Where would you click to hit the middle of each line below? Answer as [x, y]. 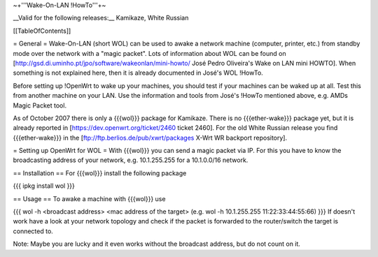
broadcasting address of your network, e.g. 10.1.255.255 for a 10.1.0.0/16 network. [131, 160]
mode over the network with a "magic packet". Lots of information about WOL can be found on [149, 53]
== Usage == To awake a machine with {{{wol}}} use [89, 198]
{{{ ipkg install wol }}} [44, 186]
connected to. [33, 231]
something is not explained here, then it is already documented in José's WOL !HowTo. [138, 73]
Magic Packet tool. [40, 105]
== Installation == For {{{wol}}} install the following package [100, 173]
